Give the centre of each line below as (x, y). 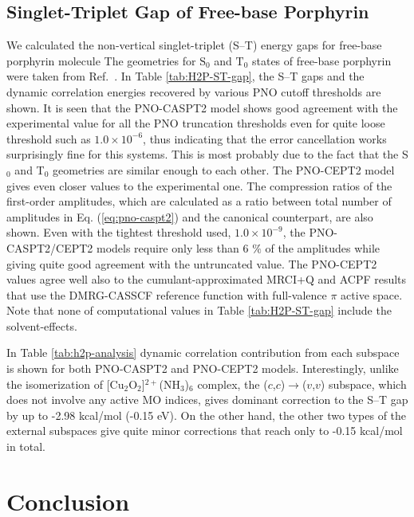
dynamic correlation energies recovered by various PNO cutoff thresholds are (194, 91)
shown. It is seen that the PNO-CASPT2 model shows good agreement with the (202, 107)
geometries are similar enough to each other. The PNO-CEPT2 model (224, 169)
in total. (26, 446)
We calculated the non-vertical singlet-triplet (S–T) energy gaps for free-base (194, 45)
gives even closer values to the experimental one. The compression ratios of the (199, 185)
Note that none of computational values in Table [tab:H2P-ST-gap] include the (199, 310)
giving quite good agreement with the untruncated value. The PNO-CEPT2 (192, 263)
